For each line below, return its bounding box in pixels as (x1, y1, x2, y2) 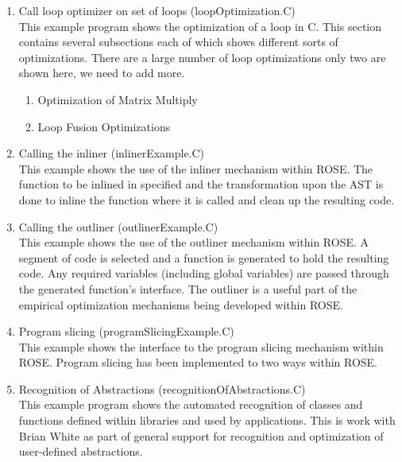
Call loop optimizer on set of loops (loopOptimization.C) (18, 2, 296, 18)
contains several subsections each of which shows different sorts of (18, 33, 338, 50)
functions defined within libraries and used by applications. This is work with (18, 412, 396, 429)
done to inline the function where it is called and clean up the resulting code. (18, 191, 395, 208)
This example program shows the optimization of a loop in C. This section (18, 17, 382, 34)
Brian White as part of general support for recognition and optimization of (18, 427, 384, 444)
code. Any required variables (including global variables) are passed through (18, 265, 389, 281)
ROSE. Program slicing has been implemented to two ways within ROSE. (18, 354, 378, 371)
